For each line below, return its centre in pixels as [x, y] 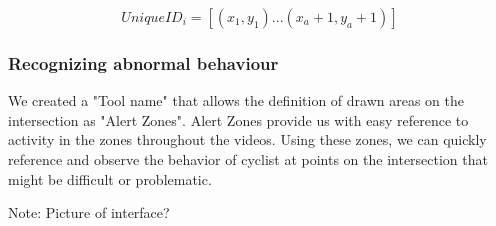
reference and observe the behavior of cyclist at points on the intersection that [248, 159]
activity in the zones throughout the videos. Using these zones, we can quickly [247, 139]
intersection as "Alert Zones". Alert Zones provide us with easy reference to [238, 119]
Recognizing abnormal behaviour [143, 62]
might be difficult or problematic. [110, 178]
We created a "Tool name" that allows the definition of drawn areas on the [236, 100]
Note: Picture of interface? [89, 212]
